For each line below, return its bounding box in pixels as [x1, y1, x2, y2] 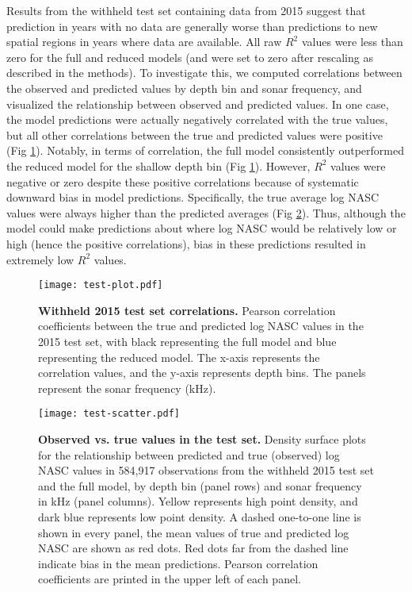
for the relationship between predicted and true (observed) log [38, 446, 340, 463]
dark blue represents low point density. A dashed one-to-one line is [38, 508, 361, 525]
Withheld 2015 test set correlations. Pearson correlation [38, 302, 336, 318]
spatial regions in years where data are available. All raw [6, 33, 282, 50]
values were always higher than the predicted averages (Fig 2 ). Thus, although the [6, 204, 406, 221]
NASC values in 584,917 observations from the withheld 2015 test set [38, 462, 374, 479]
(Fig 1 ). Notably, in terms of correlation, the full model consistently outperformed [6, 142, 404, 159]
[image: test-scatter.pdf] [38, 408, 180, 420]
